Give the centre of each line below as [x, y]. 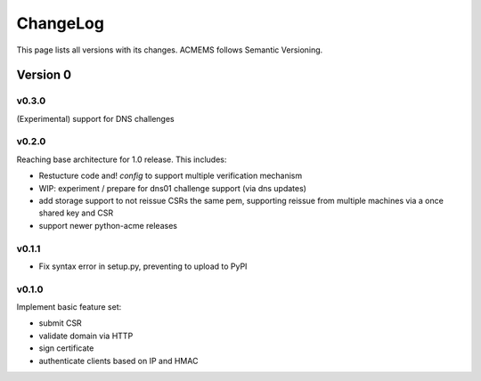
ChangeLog [60, 23]
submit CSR [60, 323]
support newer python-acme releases [108, 225]
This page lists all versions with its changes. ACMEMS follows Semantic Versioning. [170, 50]
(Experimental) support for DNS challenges [95, 118]
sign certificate [66, 348]
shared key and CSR [76, 213]
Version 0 [44, 75]
